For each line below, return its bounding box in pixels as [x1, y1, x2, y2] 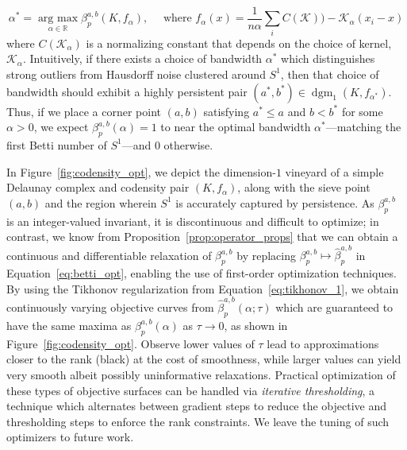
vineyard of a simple [285, 163, 384, 180]
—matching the [325, 118, 401, 135]
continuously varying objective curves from [6, 299, 214, 316]
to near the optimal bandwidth [160, 118, 311, 135]
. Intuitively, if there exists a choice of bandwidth [22, 50, 263, 67]
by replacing [236, 246, 296, 263]
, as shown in [224, 316, 288, 333]
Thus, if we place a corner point [6, 103, 161, 119]
